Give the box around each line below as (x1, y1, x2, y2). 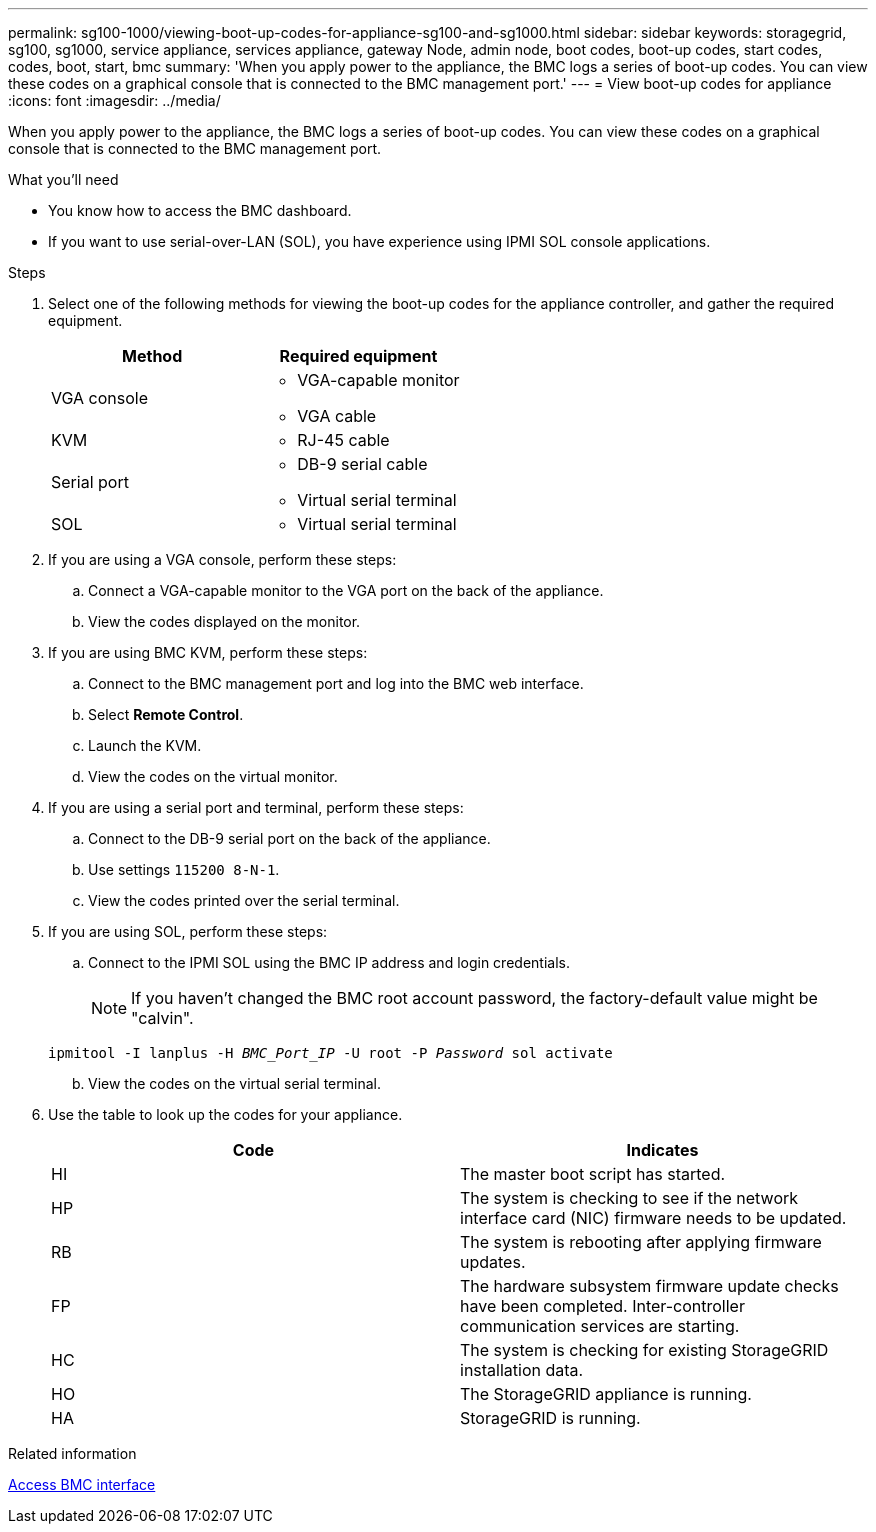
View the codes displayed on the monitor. (88, 613, 361, 630)
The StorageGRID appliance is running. (460, 1384, 752, 1404)
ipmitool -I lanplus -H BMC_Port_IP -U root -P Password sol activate (48, 1045, 613, 1061)
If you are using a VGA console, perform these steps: (48, 551, 397, 568)
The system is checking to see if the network (460, 1188, 799, 1208)
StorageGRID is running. (460, 1408, 641, 1428)
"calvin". (131, 1008, 194, 1028)
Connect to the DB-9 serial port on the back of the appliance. (88, 830, 491, 847)
